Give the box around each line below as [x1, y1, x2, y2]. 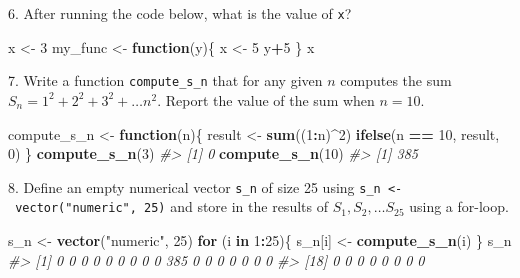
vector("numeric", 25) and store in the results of [15, 196, 328, 217]
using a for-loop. [409, 196, 509, 217]
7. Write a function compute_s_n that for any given [8, 70, 323, 91]
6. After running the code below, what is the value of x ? [8, 3, 352, 23]
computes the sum [340, 70, 452, 91]
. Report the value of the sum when [157, 89, 375, 110]
